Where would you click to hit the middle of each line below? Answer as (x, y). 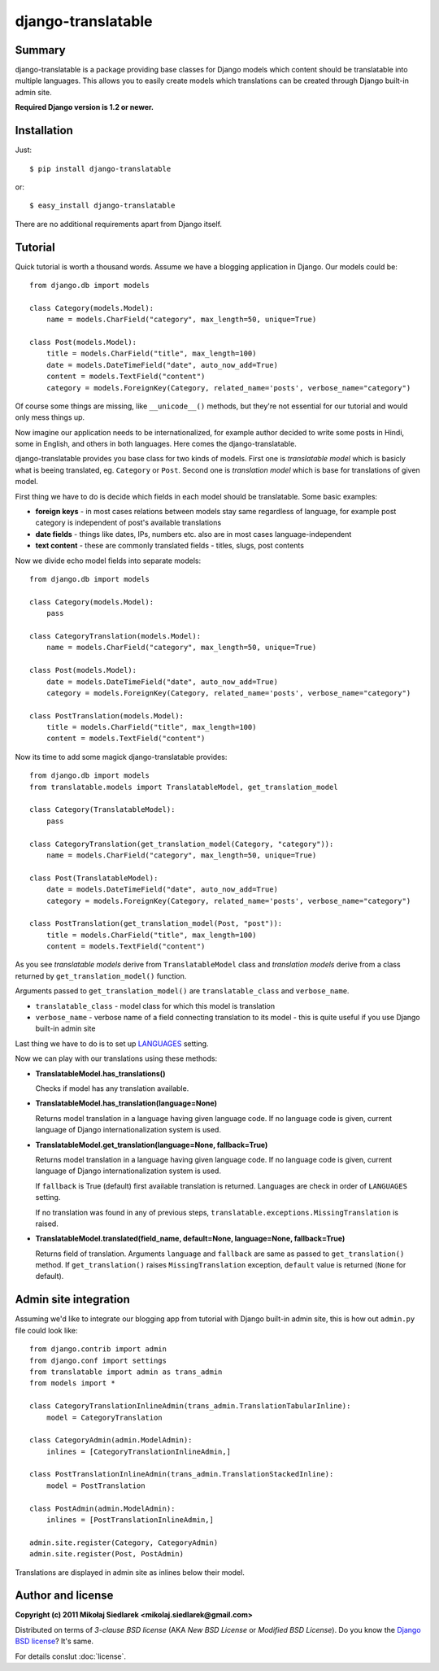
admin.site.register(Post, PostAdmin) (107, 1554)
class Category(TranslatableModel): (102, 810)
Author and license (64, 1596)
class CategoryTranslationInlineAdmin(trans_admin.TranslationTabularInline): (190, 1406)
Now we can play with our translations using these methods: (116, 1058)
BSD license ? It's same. (54, 1641)
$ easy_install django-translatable (102, 206)
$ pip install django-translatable (100, 168)
